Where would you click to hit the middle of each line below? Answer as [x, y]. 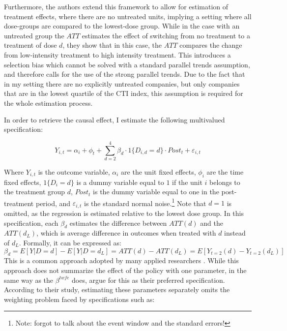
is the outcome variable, [74, 171]
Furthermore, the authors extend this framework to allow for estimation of [116, 6]
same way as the [29, 280]
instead [235, 233]
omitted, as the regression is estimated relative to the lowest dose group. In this [124, 213]
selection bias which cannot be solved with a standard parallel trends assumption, [127, 64]
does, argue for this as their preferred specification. [148, 280]
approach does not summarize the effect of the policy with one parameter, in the [125, 270]
